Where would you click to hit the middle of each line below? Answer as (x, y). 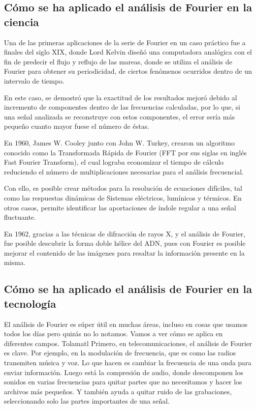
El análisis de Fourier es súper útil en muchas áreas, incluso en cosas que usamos (126, 324)
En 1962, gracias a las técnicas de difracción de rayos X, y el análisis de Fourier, (125, 233)
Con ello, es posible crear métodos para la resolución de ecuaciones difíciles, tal (123, 188)
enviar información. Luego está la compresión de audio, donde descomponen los (124, 372)
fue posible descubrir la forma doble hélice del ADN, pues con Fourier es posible (125, 243)
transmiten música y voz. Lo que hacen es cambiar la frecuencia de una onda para (128, 363)
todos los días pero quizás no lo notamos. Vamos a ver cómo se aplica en (113, 334)
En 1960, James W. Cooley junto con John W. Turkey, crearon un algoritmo (119, 142)
